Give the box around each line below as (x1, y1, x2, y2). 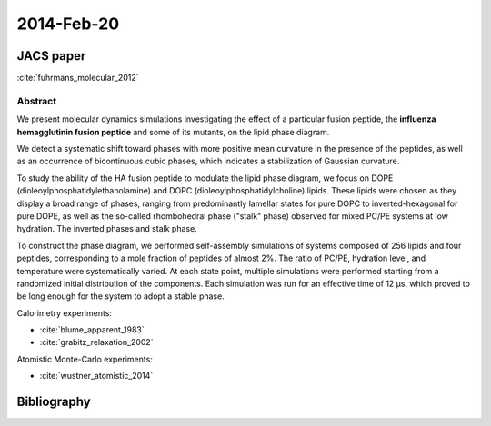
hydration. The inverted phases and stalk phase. (16, 223, 197, 234)
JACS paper (16, 48, 86, 64)
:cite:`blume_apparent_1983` (39, 324, 145, 335)
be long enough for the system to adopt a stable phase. (16, 291, 225, 302)
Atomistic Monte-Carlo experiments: (16, 353, 154, 364)
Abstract (16, 94, 57, 107)
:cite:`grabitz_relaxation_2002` (39, 337, 154, 348)
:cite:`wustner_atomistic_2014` (39, 371, 154, 381)
